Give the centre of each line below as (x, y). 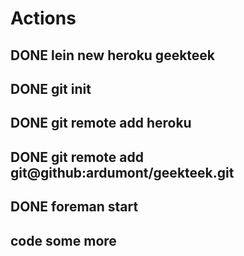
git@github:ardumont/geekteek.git (122, 172)
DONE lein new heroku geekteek (113, 55)
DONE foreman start (74, 207)
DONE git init (51, 88)
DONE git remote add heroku (101, 123)
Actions (43, 18)
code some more (63, 240)
